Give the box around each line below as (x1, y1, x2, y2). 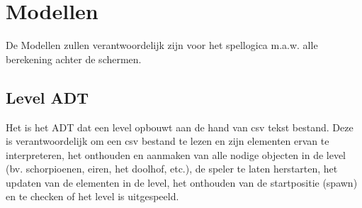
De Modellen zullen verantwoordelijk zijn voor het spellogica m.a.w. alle (6, 38, 318, 53)
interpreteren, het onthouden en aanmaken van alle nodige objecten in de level (6, 147, 346, 162)
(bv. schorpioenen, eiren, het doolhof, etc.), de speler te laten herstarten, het (6, 161, 338, 176)
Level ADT (6, 86, 89, 108)
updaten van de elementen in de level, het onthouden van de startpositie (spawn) (6, 175, 358, 190)
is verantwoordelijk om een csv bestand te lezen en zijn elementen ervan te (6, 133, 329, 148)
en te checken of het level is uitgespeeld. (6, 189, 179, 204)
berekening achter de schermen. (6, 51, 142, 66)
